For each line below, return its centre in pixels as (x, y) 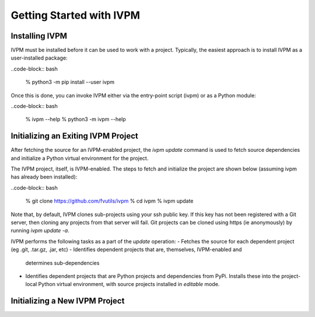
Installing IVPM (39, 36)
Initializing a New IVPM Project (68, 301)
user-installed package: (39, 58)
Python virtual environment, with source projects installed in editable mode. (129, 284)
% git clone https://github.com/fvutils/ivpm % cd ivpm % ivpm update (109, 201)
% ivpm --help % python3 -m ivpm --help (76, 119)
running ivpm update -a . (40, 231)
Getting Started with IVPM (75, 15)
